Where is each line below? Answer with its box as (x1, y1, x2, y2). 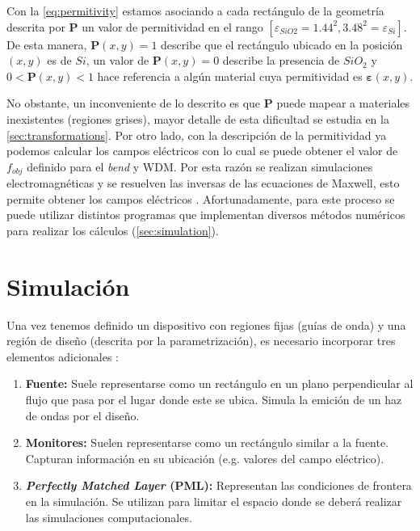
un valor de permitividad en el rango (82, 18, 263, 35)
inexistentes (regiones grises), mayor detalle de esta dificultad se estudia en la (6, 110, 389, 127)
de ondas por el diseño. (25, 407, 140, 424)
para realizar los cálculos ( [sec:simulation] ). (6, 221, 219, 238)
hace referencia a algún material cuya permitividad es (97, 67, 363, 84)
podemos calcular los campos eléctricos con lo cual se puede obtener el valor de (6, 142, 398, 159)
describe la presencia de (222, 52, 340, 69)
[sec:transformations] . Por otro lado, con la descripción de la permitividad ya (6, 126, 387, 143)
